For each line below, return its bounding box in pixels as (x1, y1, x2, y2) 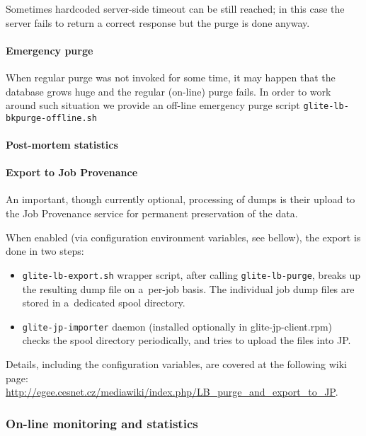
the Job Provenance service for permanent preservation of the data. (6, 206, 298, 221)
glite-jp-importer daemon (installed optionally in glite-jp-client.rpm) (22, 319, 333, 333)
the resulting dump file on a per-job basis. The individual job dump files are (22, 281, 355, 296)
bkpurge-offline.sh (6, 113, 97, 123)
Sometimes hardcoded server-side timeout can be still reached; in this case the (6, 1, 345, 16)
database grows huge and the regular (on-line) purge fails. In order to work (6, 84, 331, 98)
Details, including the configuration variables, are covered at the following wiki (6, 356, 347, 371)
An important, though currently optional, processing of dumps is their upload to (6, 192, 355, 207)
